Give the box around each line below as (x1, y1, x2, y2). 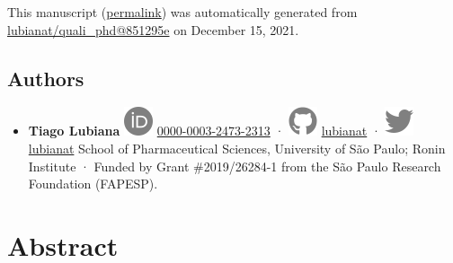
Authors (7, 64, 84, 92)
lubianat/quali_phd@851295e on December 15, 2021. (7, 20, 299, 39)
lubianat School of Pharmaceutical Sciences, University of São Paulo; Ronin (28, 138, 446, 157)
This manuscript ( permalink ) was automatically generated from (7, 3, 358, 21)
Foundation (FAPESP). (28, 174, 158, 193)
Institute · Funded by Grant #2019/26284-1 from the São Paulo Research (28, 156, 441, 175)
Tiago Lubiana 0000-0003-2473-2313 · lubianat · (28, 121, 381, 140)
